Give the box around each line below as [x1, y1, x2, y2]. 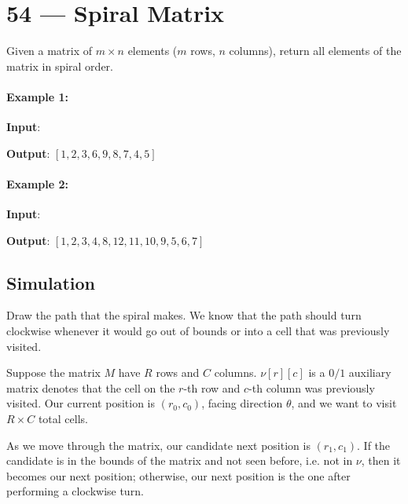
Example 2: [6, 175, 68, 192]
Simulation [6, 270, 96, 294]
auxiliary [348, 364, 391, 381]
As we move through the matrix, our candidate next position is [6, 436, 311, 453]
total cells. [38, 411, 88, 427]
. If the [357, 436, 391, 453]
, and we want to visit [291, 395, 397, 411]
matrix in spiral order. [6, 57, 113, 74]
